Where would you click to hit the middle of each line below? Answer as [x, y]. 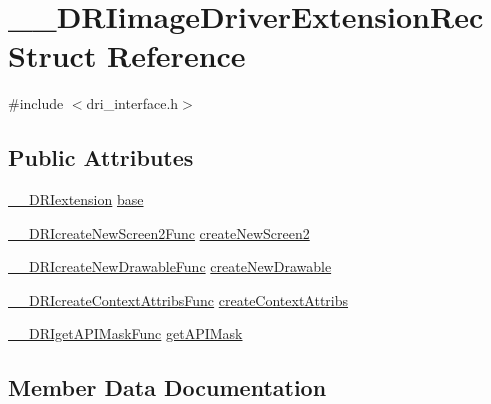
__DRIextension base [76, 199]
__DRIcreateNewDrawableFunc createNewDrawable [170, 266]
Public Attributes [101, 157]
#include [36, 103]
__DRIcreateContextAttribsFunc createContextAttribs [178, 299]
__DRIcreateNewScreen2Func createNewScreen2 [159, 232]
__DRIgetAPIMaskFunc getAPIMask [125, 333]
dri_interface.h [132, 103]
